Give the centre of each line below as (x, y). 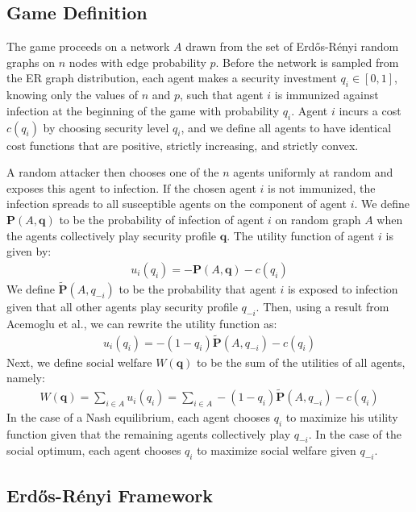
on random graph (318, 219)
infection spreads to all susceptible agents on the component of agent (177, 204)
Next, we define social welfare (79, 362)
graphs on (31, 62)
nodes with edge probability (137, 62)
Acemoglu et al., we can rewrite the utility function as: (142, 323)
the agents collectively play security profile (111, 235)
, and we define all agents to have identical (286, 127)
